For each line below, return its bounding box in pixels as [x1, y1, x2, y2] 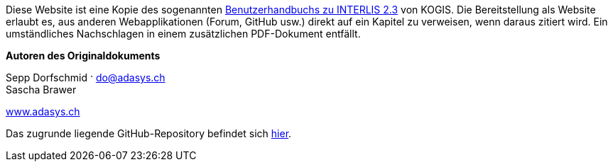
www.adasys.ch [6, 105, 80, 117]
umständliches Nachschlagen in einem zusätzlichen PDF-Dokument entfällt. [6, 28, 361, 40]
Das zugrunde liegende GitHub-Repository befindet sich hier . [6, 127, 292, 139]
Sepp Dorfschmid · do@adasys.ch [6, 71, 166, 83]
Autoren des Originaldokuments [6, 50, 161, 62]
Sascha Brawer [6, 83, 77, 96]
